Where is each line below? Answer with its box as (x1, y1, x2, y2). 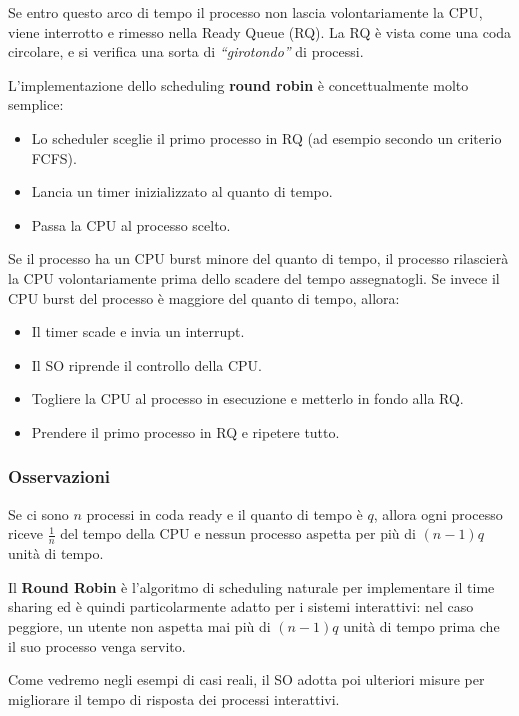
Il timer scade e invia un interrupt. (31, 321, 245, 342)
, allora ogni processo (373, 503, 503, 524)
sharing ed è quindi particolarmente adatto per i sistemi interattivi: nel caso (8, 596, 474, 617)
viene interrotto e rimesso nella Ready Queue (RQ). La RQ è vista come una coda (8, 21, 512, 42)
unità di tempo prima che (343, 615, 500, 636)
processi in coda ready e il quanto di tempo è (86, 503, 363, 524)
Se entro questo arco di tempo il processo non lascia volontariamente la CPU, (8, 2, 483, 22)
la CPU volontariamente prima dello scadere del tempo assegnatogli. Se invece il (8, 267, 500, 288)
